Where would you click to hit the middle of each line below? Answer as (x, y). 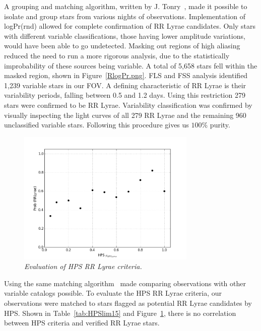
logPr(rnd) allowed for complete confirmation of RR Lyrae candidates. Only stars (130, 26)
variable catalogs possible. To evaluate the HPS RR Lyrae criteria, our (113, 293)
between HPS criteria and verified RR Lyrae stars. (82, 323)
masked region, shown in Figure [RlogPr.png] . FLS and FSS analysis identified (126, 75)
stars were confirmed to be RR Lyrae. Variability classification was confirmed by (128, 105)
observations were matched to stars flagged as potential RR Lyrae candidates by (128, 303)
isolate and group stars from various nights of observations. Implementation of (125, 16)
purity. (220, 125)
